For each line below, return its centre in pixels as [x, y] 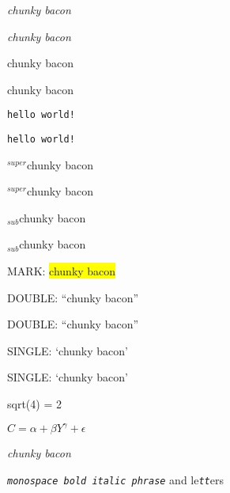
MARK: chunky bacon [62, 271]
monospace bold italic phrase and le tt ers [116, 479]
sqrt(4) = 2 [34, 404]
